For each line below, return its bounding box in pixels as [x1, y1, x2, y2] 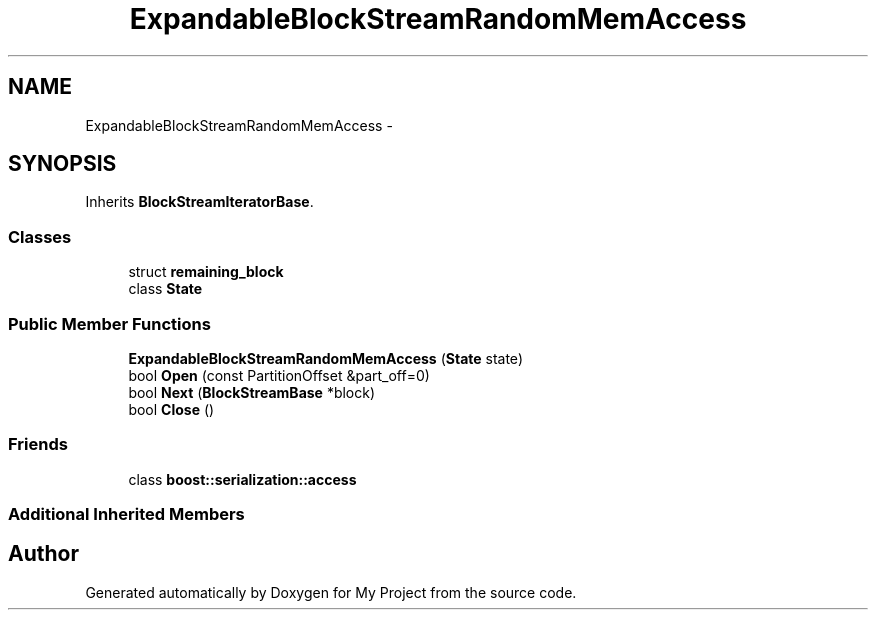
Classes [8, 226, 72, 247]
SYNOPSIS [8, 151, 117, 177]
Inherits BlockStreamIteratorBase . [85, 193, 314, 211]
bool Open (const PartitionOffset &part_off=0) [128, 366, 430, 384]
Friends [8, 434, 68, 455]
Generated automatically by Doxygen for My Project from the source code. [85, 583, 577, 601]
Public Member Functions [8, 313, 211, 334]
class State [128, 280, 203, 298]
